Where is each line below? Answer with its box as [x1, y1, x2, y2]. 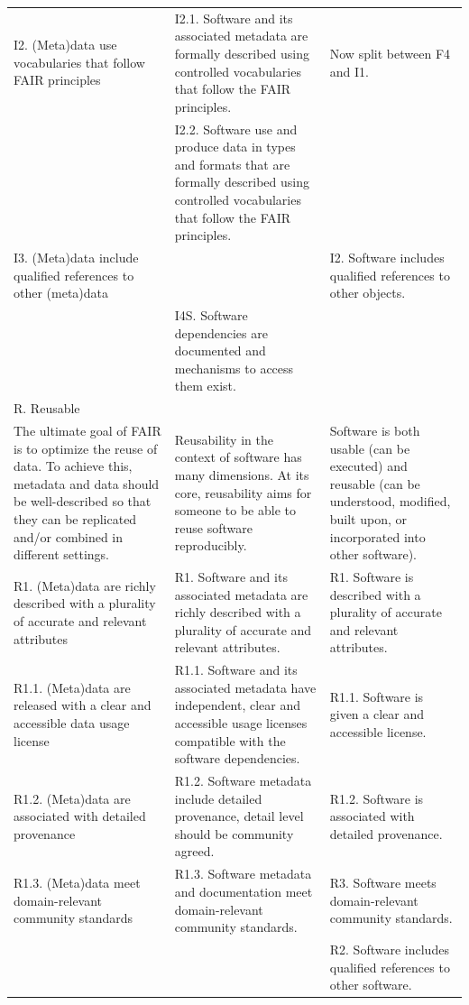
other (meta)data [14, 283, 109, 302]
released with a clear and [14, 696, 152, 715]
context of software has [174, 447, 302, 466]
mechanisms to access [174, 358, 294, 377]
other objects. [329, 283, 406, 302]
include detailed [174, 788, 262, 807]
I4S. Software [174, 306, 248, 324]
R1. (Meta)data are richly [14, 576, 156, 595]
